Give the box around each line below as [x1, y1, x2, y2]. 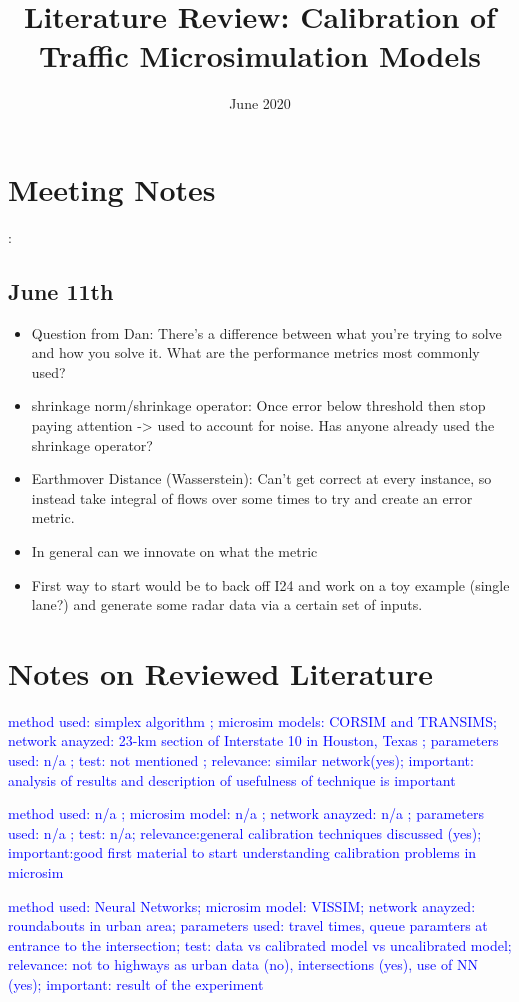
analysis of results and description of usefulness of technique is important [8, 769, 456, 790]
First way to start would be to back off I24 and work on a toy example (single [31, 574, 510, 595]
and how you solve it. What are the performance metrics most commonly [31, 342, 480, 363]
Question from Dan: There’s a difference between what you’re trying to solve [31, 322, 502, 343]
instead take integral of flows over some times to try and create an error [31, 487, 473, 508]
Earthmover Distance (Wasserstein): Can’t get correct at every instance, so [31, 468, 492, 489]
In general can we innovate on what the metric [31, 540, 318, 561]
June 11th [8, 275, 114, 306]
